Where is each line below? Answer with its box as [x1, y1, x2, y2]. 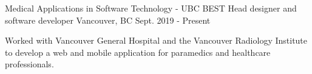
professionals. [5, 58, 54, 70]
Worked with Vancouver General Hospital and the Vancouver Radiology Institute [5, 34, 308, 47]
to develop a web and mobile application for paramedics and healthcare [5, 45, 271, 58]
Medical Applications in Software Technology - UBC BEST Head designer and [5, 2, 297, 14]
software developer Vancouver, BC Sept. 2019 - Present [5, 13, 211, 26]
